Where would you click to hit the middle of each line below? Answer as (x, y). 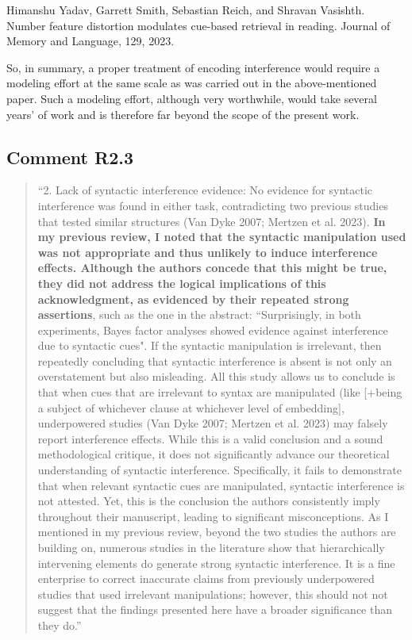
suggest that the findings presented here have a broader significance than (215, 609)
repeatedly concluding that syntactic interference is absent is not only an (215, 360)
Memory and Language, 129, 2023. (90, 41)
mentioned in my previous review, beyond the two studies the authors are (217, 532)
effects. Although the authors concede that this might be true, (212, 268)
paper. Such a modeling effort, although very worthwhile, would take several (192, 98)
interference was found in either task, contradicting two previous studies (213, 205)
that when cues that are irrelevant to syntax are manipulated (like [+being (220, 392)
